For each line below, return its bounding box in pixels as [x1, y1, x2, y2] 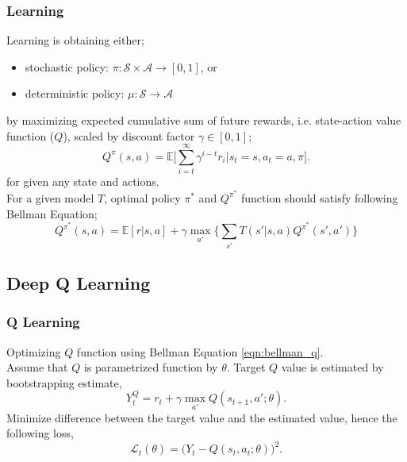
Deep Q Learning [6, 270, 151, 295]
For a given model [6, 189, 94, 206]
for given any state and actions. [6, 173, 159, 190]
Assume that [6, 359, 68, 375]
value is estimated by [281, 359, 384, 375]
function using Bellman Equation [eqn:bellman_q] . [76, 343, 324, 360]
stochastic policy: [25, 58, 109, 75]
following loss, [6, 425, 74, 441]
